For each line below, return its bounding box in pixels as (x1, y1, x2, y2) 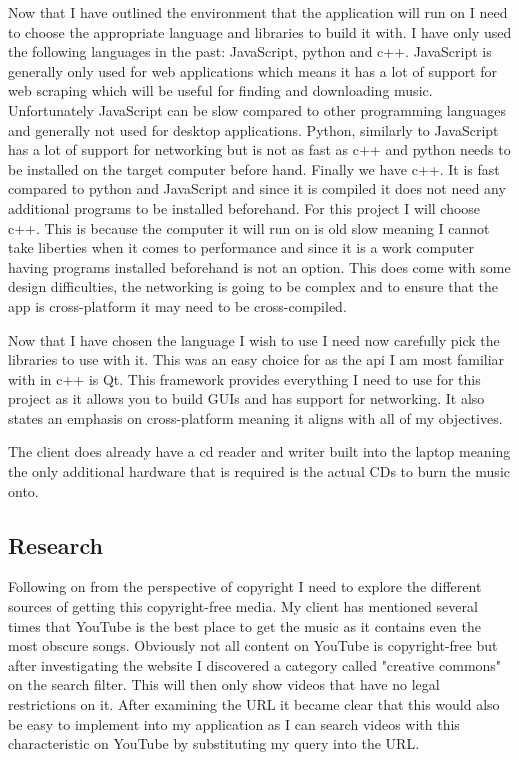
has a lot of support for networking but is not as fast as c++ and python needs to (8, 139, 511, 160)
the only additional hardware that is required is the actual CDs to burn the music (8, 461, 510, 482)
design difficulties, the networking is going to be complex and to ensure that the (8, 276, 498, 297)
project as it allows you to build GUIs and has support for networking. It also (8, 388, 485, 409)
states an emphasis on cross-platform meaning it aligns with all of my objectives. (8, 407, 503, 428)
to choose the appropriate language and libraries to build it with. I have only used (8, 21, 512, 42)
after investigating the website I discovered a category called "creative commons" (8, 654, 502, 675)
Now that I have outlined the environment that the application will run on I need (8, 2, 508, 22)
